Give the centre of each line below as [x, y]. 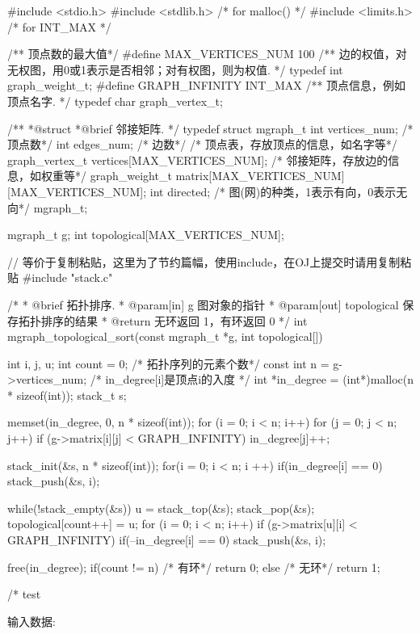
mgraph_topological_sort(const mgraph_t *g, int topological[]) [165, 336]
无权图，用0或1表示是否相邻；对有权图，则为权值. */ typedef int [175, 69]
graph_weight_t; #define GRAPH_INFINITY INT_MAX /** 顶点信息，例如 [207, 85]
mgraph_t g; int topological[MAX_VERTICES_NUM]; [146, 235]
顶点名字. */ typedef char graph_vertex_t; [115, 101]
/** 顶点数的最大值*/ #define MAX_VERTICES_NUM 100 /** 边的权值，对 [207, 54]
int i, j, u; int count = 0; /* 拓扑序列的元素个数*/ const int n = [168, 363]
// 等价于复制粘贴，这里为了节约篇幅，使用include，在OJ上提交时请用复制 [204, 261]
